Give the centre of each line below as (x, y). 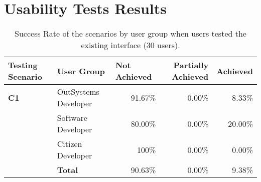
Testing (23, 65)
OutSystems (78, 92)
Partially (191, 65)
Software (72, 118)
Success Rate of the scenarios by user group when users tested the (130, 34)
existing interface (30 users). (130, 45)
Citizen (70, 144)
